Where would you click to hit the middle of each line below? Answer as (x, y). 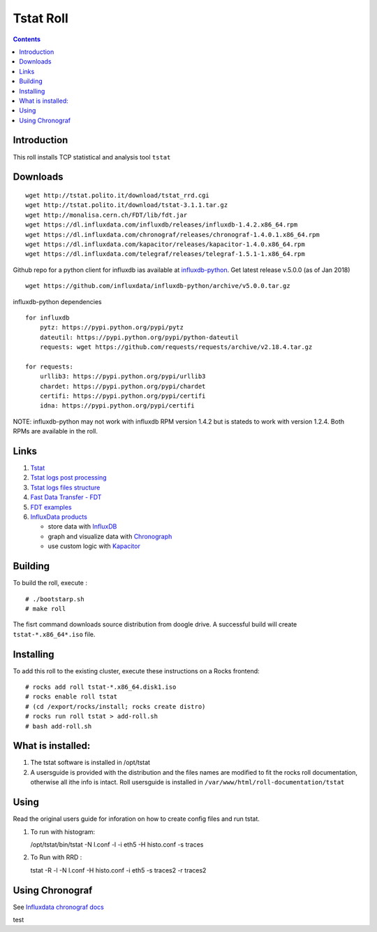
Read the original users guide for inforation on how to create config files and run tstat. (136, 819)
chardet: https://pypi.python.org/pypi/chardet (123, 386)
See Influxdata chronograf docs (58, 907)
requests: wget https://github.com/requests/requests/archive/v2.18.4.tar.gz (176, 347)
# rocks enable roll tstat (72, 697)
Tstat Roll (41, 18)
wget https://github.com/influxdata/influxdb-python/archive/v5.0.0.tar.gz (158, 286)
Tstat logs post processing (69, 478)
